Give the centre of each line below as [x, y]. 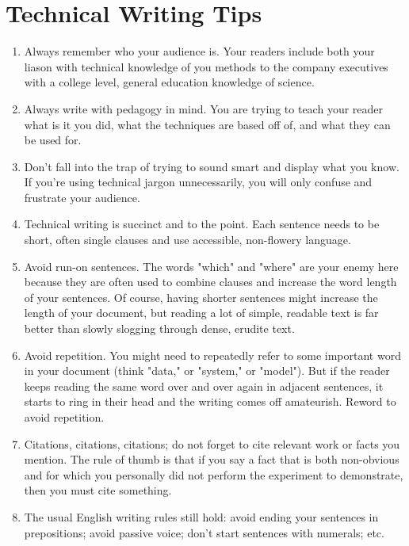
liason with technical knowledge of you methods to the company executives [206, 66]
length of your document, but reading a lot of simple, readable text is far [201, 313]
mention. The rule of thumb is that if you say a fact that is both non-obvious [212, 459]
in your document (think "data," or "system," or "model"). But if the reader [207, 370]
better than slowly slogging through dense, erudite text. [159, 328]
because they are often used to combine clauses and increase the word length [210, 282]
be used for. [53, 140]
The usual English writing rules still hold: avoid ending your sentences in [201, 516]
